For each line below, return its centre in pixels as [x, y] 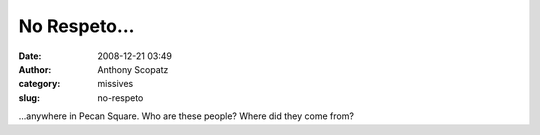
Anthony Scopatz [133, 69]
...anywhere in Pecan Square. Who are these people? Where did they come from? [186, 116]
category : [39, 84]
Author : [35, 69]
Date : [30, 56]
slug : [29, 97]
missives [115, 84]
